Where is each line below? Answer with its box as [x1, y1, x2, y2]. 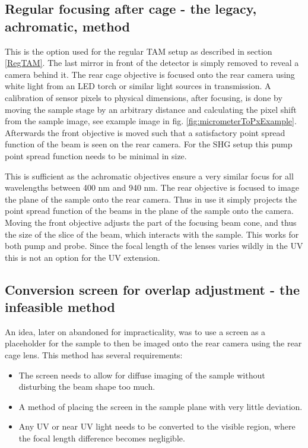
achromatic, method [5, 17, 130, 35]
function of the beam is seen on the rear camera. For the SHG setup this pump [5, 138, 293, 150]
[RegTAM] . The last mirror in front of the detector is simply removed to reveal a [5, 56, 299, 69]
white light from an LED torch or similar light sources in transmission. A [5, 80, 271, 92]
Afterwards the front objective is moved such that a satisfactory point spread [5, 126, 285, 138]
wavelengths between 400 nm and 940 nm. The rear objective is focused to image [5, 181, 300, 194]
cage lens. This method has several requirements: [5, 349, 183, 361]
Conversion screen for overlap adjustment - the [5, 280, 300, 298]
